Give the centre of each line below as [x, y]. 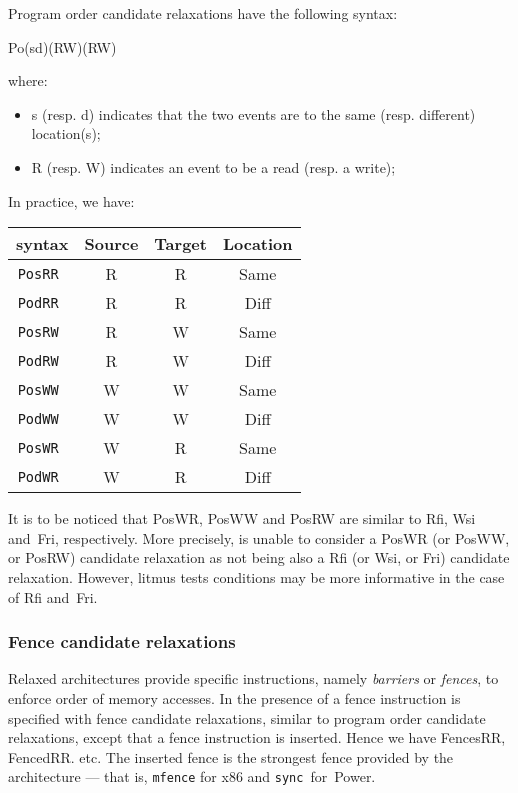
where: [28, 80]
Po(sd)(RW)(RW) [62, 46]
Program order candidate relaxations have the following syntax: [203, 13]
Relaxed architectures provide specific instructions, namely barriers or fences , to [253, 678]
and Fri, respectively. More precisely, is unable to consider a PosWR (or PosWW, [259, 537]
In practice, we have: [71, 200]
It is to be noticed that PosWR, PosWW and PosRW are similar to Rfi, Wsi [242, 518]
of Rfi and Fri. [53, 596]
